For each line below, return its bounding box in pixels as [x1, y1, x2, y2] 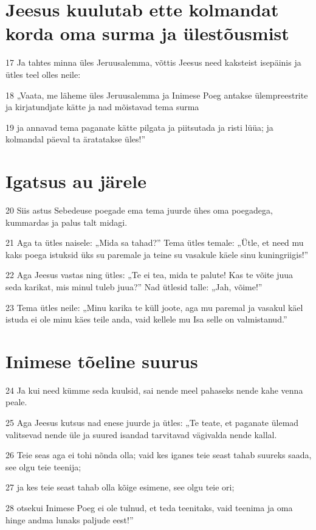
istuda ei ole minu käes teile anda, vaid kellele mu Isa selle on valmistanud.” [5, 313, 287, 326]
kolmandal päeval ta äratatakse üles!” [5, 133, 146, 145]
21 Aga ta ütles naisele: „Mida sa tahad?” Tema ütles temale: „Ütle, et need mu [5, 236, 304, 249]
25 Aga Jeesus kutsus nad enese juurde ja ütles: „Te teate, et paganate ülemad [5, 416, 299, 429]
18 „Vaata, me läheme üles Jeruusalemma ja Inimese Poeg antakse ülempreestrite [5, 88, 308, 101]
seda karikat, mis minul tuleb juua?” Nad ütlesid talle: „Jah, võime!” [5, 280, 263, 293]
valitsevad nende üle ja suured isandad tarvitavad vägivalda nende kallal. [5, 428, 277, 441]
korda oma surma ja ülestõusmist [5, 21, 289, 46]
